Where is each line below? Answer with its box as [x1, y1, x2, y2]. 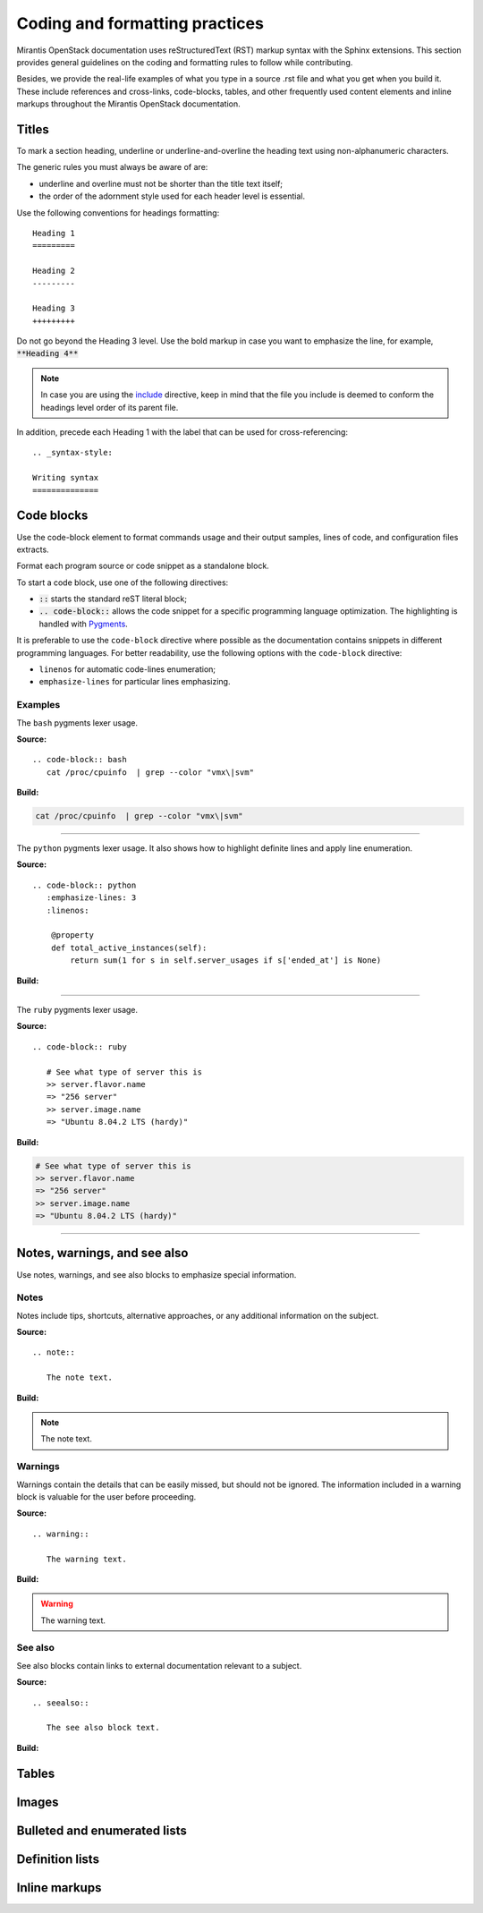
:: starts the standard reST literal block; [38, 593, 188, 604]
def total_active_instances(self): [50, 942, 208, 953]
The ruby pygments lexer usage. [16, 1005, 139, 1015]
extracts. [16, 544, 49, 555]
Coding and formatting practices [16, 13, 264, 33]
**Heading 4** [16, 349, 79, 359]
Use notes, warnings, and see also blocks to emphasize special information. [16, 1269, 297, 1280]
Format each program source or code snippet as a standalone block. [16, 560, 270, 572]
